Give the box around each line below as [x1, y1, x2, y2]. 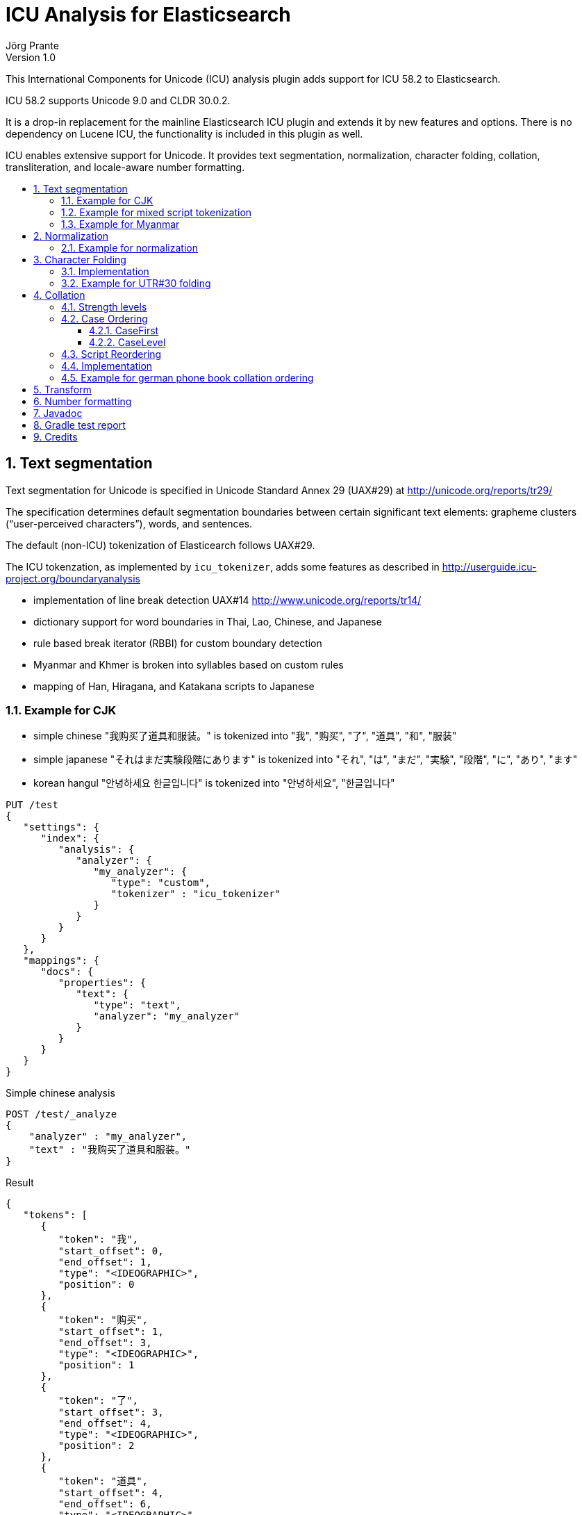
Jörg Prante [6, 39, 59, 51]
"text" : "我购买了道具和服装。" [28, 1144, 191, 1156]
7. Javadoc [33, 407, 83, 419]
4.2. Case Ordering [61, 312, 148, 325]
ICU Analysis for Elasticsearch [6, 3, 291, 26]
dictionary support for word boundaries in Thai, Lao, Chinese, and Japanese [33, 615, 382, 628]
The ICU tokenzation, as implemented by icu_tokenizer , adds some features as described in [6, 560, 440, 573]
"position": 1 [58, 1359, 135, 1371]
